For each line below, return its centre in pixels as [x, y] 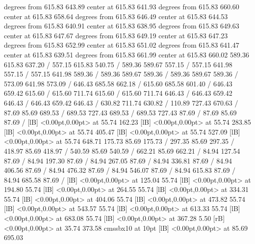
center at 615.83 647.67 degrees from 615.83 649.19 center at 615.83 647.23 [116, 35]
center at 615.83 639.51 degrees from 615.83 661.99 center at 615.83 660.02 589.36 [127, 54]
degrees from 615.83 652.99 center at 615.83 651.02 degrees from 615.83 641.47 [122, 45]
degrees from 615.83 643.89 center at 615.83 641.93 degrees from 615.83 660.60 [122, 6]
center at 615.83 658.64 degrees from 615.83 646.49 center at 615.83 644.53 [116, 16]
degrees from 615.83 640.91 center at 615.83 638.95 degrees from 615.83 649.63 [122, 26]
